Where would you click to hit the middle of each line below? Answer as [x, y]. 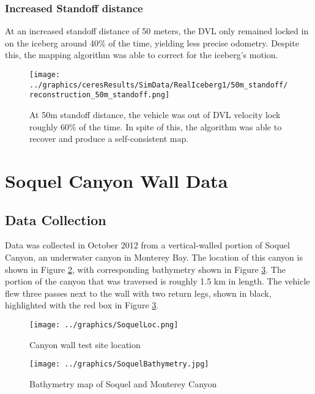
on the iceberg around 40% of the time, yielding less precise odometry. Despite [152, 43]
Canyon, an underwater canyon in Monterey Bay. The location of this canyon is [154, 257]
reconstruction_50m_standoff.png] [100, 95]
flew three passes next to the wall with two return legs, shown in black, [138, 293]
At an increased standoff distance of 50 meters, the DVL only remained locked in [157, 31]
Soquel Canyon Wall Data [117, 180]
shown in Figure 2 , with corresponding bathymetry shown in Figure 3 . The [145, 269]
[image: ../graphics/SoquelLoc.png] [104, 325]
